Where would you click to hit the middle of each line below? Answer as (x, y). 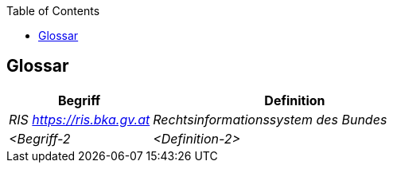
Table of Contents (53, 11)
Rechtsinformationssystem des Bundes (270, 119)
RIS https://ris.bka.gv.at (80, 119)
